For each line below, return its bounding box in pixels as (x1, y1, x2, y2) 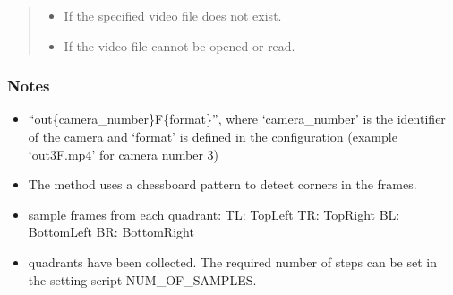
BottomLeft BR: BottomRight (28, 222, 194, 241)
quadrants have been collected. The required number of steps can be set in (28, 252, 438, 271)
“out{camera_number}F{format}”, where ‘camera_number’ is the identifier (28, 109, 446, 128)
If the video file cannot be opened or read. (64, 36, 295, 55)
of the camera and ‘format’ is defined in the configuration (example (28, 127, 397, 145)
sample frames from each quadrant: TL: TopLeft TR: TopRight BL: (28, 204, 400, 223)
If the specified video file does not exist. (64, 6, 282, 24)
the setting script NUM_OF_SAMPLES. (28, 270, 257, 289)
